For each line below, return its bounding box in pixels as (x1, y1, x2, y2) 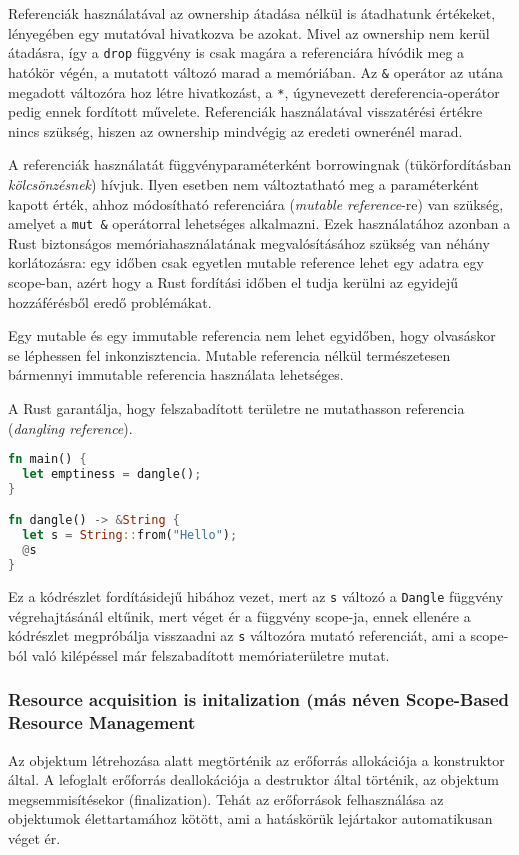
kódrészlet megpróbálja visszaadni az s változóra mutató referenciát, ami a (8, 625, 466, 646)
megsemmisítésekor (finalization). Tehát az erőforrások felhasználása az (8, 788, 444, 809)
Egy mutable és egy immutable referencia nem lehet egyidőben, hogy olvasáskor (8, 325, 496, 346)
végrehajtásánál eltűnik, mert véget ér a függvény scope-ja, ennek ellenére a (8, 605, 471, 626)
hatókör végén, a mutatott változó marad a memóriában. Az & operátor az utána (8, 61, 504, 82)
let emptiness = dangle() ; (22, 467, 202, 481)
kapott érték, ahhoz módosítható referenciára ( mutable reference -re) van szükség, (8, 193, 504, 214)
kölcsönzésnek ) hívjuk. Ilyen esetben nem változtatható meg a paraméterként (8, 173, 479, 194)
